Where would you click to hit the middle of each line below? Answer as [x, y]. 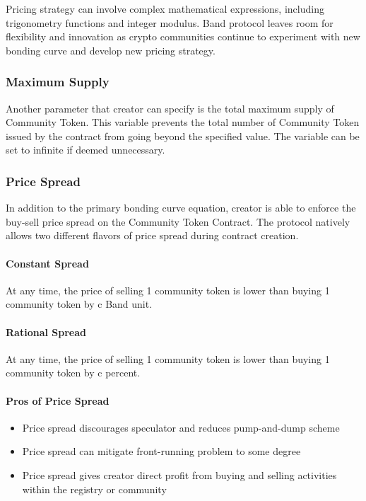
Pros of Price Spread [58, 400]
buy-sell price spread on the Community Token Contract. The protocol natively [178, 221]
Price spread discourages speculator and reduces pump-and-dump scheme [181, 427]
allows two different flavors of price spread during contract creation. [152, 235]
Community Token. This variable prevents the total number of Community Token [183, 122]
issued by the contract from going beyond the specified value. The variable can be [183, 136]
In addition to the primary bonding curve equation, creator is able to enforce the [181, 208]
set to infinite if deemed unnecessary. [85, 150]
